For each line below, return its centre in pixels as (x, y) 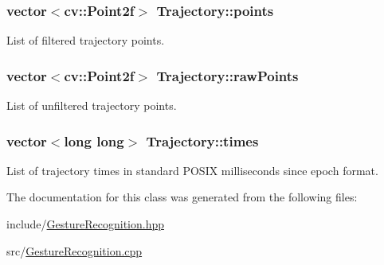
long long (94, 140)
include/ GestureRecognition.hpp (86, 224)
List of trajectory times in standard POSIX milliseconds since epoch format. (192, 170)
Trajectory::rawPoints (227, 75)
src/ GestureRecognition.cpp (74, 250)
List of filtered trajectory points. (86, 40)
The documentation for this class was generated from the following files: (182, 197)
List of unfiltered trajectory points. (92, 105)
